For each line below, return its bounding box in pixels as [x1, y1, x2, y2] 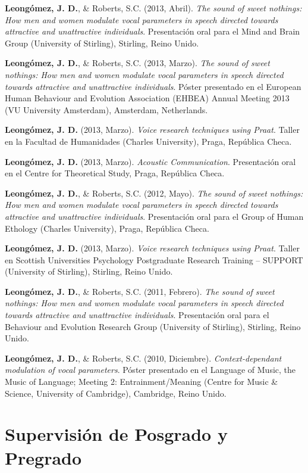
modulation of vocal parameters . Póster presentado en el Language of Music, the [5, 363, 296, 376]
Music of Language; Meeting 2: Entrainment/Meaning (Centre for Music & [5, 375, 278, 388]
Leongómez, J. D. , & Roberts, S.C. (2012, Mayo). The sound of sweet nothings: [5, 186, 303, 199]
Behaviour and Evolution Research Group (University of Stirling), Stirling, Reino [5, 320, 301, 332]
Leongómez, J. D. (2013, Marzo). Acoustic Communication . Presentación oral [5, 155, 296, 167]
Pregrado [5, 445, 82, 469]
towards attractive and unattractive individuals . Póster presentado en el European [5, 80, 301, 92]
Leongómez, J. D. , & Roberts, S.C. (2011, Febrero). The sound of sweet [5, 285, 275, 297]
